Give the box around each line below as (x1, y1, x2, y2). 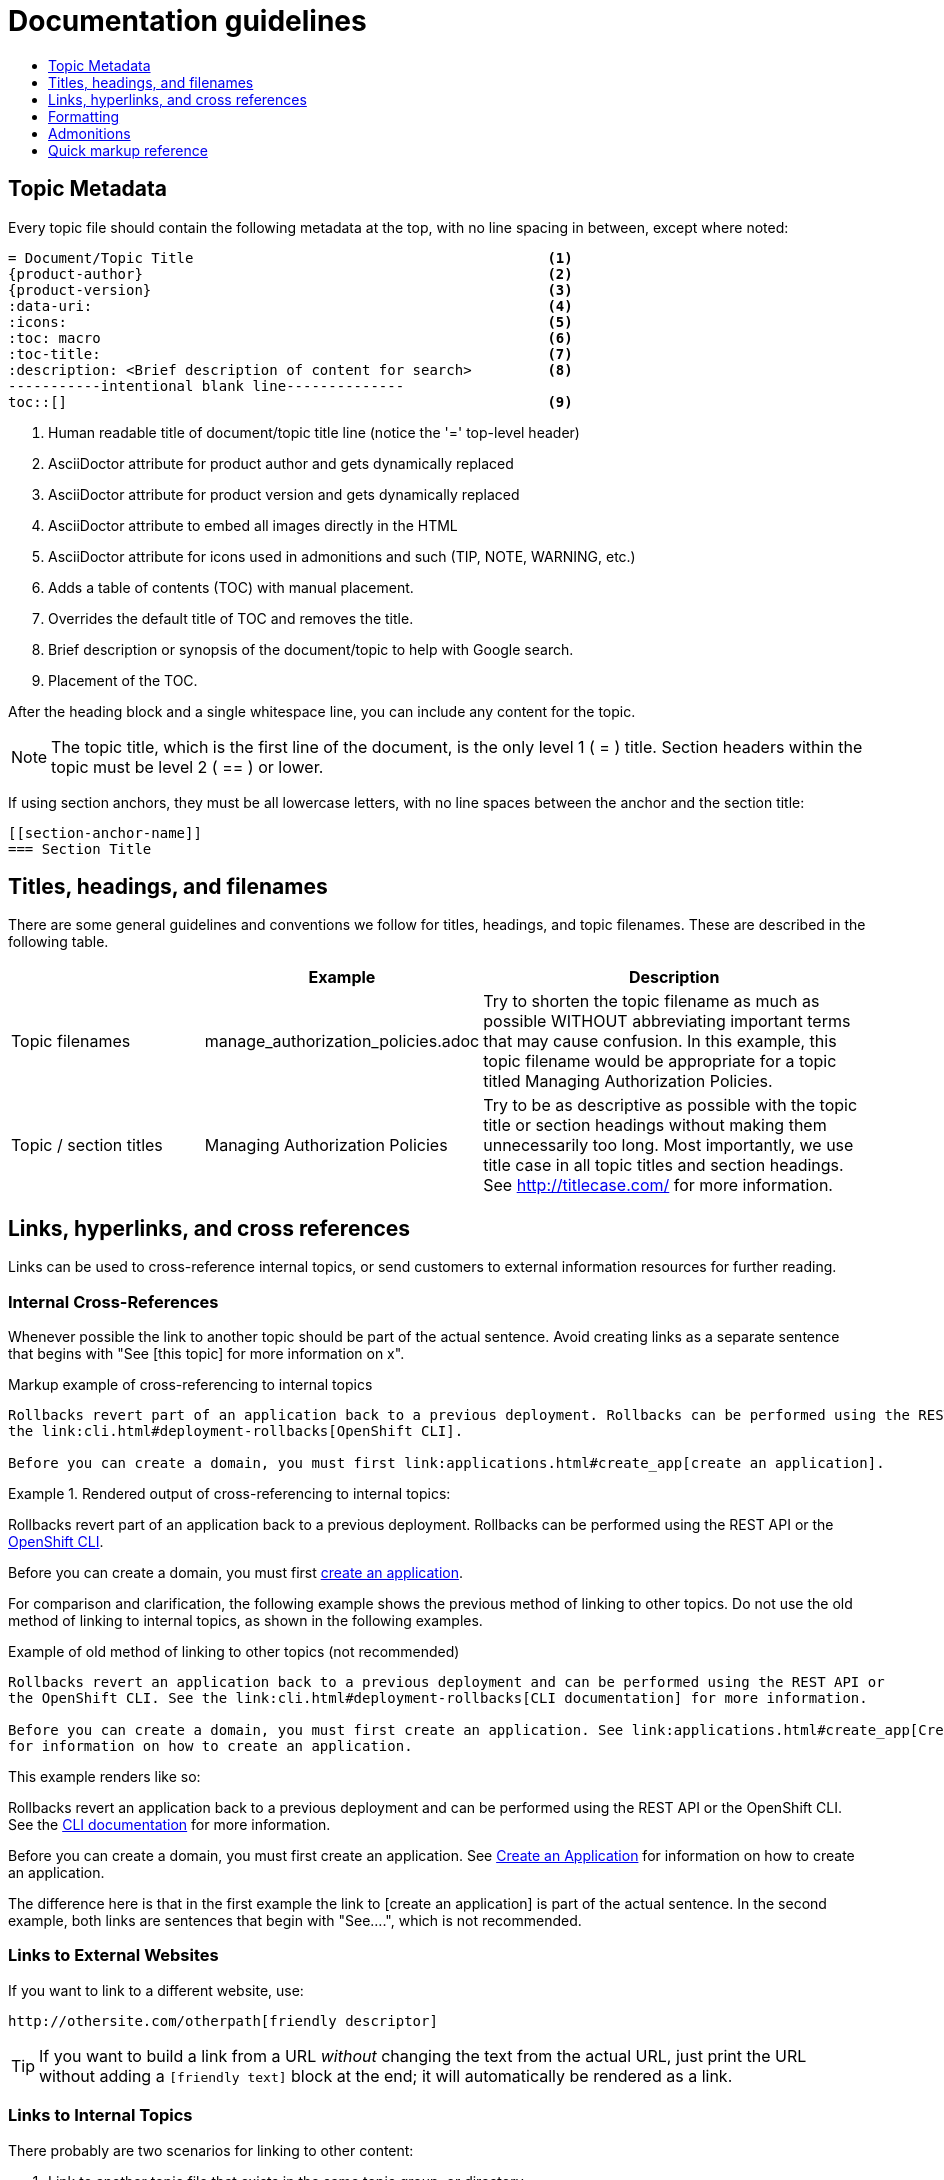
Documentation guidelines (8, 4, 367, 38)
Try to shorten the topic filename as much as (483, 991, 820, 1012)
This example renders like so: (8, 1768, 201, 1786)
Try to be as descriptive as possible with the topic (483, 1095, 858, 1116)
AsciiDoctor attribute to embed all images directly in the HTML (48, 516, 458, 534)
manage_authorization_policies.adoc (204, 1031, 480, 1052)
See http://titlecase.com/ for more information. (483, 1175, 833, 1196)
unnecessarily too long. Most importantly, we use (483, 1135, 854, 1156)
